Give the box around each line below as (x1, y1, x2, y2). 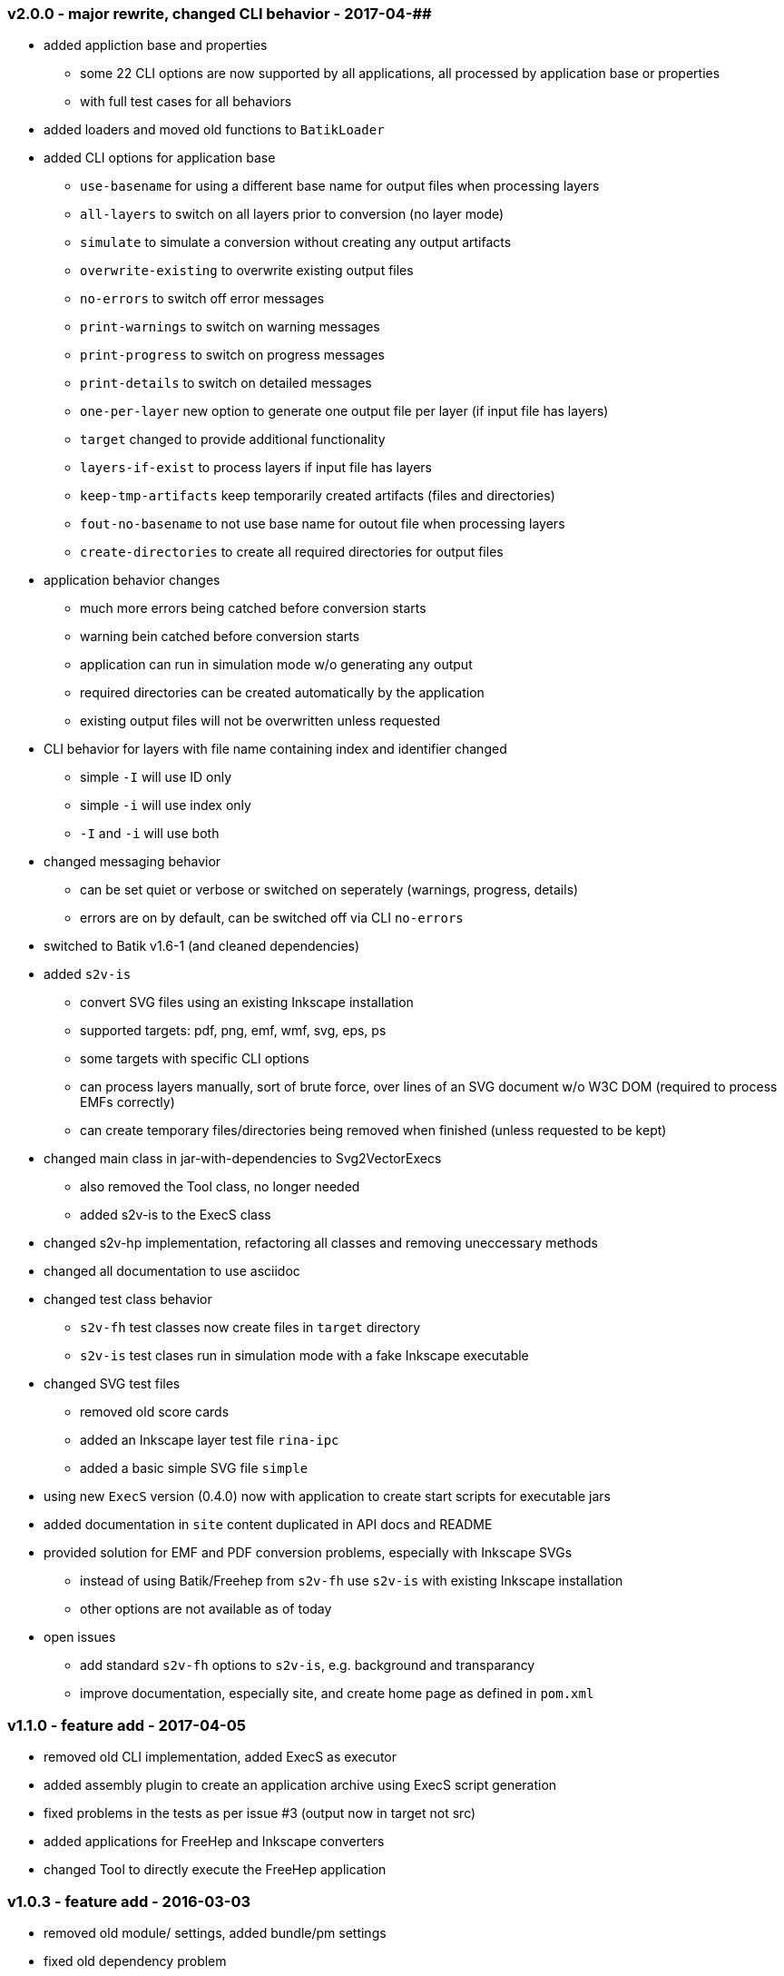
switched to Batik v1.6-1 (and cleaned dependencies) (44, 938, 360, 954)
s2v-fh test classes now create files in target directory (80, 1319, 421, 1336)
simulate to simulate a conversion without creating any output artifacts (80, 234, 512, 251)
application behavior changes (44, 572, 220, 588)
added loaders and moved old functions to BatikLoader (44, 122, 385, 138)
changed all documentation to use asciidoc (44, 1263, 300, 1279)
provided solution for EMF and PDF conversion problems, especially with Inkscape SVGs (44, 1545, 573, 1561)
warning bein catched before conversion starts (80, 628, 360, 645)
